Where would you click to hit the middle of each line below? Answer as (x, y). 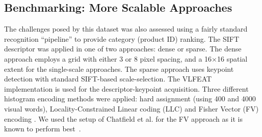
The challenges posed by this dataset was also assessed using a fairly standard (126, 29)
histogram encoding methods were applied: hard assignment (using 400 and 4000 (130, 99)
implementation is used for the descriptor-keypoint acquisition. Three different (126, 88)
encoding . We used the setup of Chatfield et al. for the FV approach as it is (124, 118)
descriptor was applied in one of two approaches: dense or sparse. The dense (123, 49)
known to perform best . (43, 129)
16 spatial (232, 58)
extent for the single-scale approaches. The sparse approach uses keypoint (119, 68)
